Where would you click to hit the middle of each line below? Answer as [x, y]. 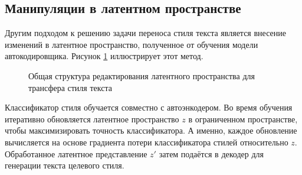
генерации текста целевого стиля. [65, 165]
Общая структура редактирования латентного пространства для [142, 75]
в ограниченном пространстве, [243, 119]
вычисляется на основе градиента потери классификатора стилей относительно [147, 142]
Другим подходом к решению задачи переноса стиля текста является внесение [145, 33]
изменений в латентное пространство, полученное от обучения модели [132, 44]
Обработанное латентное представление [76, 153]
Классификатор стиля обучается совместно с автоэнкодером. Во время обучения [149, 107]
